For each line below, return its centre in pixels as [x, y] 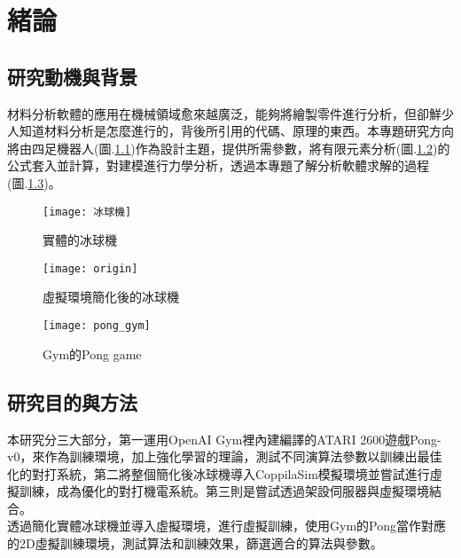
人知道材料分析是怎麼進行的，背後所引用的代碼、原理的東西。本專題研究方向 [230, 131]
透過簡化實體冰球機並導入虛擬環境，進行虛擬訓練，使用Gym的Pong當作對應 [227, 526]
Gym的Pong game [92, 354]
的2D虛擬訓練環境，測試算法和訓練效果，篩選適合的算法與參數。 [195, 543]
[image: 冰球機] [87, 212]
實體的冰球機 [80, 240]
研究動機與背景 [72, 76]
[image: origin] [90, 268]
